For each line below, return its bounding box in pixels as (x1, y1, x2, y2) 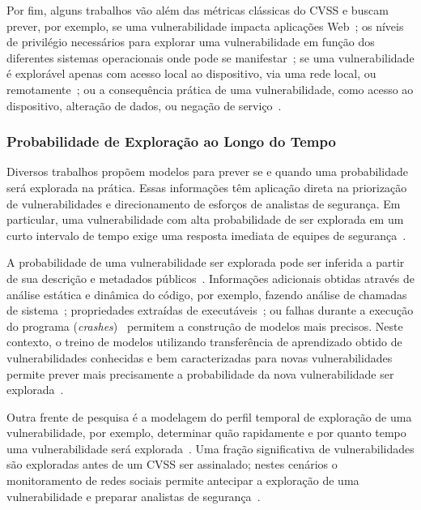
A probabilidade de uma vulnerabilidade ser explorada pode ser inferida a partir (6, 254, 405, 271)
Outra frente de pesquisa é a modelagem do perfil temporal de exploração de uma (6, 408, 412, 425)
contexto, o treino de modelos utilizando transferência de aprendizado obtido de (6, 333, 402, 350)
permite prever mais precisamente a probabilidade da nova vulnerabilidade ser (6, 365, 394, 382)
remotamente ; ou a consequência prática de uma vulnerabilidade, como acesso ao (6, 80, 414, 97)
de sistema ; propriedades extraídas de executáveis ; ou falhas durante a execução (6, 302, 414, 319)
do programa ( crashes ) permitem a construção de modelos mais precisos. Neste (6, 317, 403, 334)
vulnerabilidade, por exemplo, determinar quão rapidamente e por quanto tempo (6, 424, 406, 441)
